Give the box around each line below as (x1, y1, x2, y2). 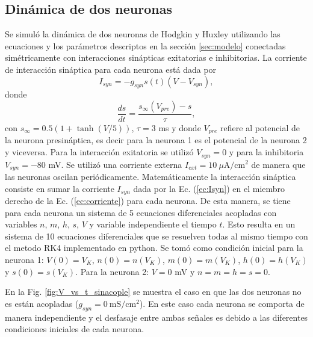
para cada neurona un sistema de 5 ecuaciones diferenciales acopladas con (5, 206, 277, 218)
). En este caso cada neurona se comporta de (139, 297, 305, 309)
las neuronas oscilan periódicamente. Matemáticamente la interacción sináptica (5, 170, 296, 182)
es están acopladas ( (5, 297, 79, 309)
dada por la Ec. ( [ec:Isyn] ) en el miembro (133, 182, 285, 194)
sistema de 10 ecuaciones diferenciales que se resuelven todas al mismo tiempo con (5, 229, 308, 242)
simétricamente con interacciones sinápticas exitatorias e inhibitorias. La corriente (5, 51, 307, 64)
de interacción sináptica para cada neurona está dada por (5, 63, 217, 75)
